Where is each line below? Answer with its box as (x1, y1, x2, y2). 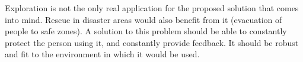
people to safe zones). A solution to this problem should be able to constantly (5, 25, 287, 37)
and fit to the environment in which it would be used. (5, 48, 200, 60)
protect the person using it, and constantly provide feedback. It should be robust (5, 36, 299, 48)
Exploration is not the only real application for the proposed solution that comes (5, 2, 299, 14)
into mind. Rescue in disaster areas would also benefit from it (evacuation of (5, 13, 282, 25)
